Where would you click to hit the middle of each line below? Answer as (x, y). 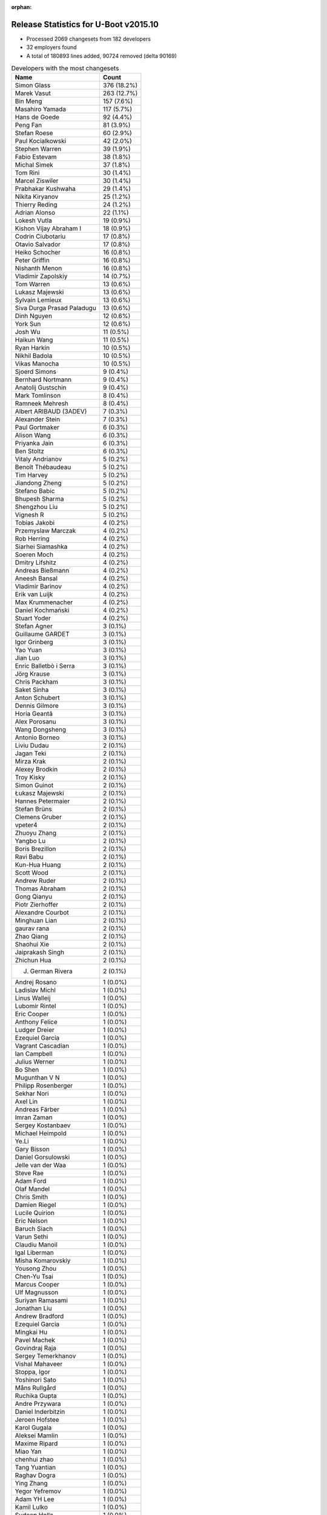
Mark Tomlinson (38, 396)
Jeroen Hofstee (37, 1420)
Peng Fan (28, 125)
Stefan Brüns (33, 809)
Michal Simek (34, 165)
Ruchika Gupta (36, 1396)
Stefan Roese (34, 133)
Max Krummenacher (44, 602)
